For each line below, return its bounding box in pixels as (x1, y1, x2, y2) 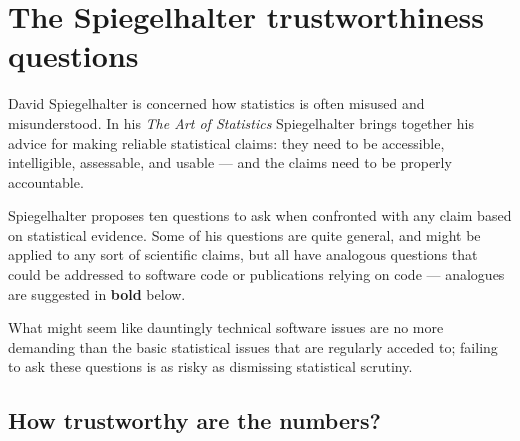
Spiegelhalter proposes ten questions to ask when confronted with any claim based (8, 205, 512, 226)
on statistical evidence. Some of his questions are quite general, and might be (8, 224, 481, 245)
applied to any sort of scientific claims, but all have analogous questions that (8, 244, 478, 265)
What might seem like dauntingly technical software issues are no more (8, 317, 444, 338)
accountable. (8, 171, 84, 192)
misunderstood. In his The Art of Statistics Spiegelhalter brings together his (8, 112, 474, 133)
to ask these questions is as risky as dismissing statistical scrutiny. (8, 356, 413, 377)
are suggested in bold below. (8, 283, 186, 304)
